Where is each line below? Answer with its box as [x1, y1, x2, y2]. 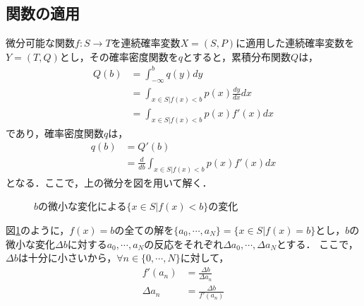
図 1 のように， [6, 223, 70, 237]
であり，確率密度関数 [6, 125, 104, 140]
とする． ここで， [277, 236, 358, 251]
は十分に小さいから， [18, 250, 117, 265]
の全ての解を [114, 223, 174, 237]
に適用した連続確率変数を [236, 35, 355, 50]
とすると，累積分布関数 [183, 49, 291, 64]
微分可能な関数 [6, 35, 75, 50]
